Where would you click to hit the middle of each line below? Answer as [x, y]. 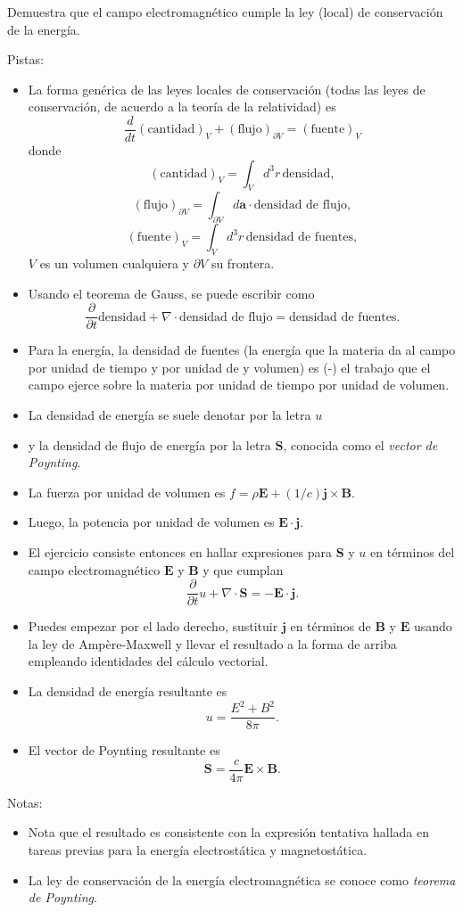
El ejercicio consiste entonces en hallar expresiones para [180, 552]
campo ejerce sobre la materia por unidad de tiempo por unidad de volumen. [239, 385]
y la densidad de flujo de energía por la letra [149, 444]
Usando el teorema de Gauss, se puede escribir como [171, 293]
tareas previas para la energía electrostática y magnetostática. [198, 850]
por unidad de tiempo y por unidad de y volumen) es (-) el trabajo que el [229, 367]
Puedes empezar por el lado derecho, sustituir [153, 626]
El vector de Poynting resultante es [124, 750]
